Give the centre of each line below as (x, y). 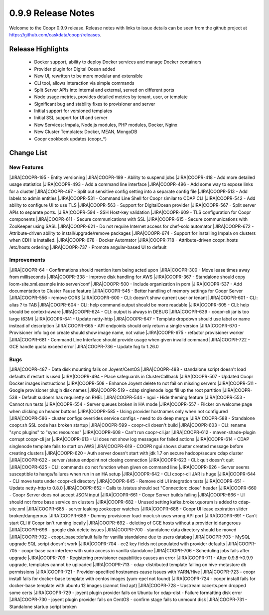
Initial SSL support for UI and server (71, 118)
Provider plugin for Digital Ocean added (75, 69)
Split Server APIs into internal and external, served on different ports (104, 90)
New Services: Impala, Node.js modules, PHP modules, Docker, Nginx (106, 125)
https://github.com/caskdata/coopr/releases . (55, 34)
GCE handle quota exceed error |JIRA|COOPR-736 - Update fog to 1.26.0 (84, 347)
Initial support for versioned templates (73, 111)
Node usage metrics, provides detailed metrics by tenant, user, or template (111, 97)
